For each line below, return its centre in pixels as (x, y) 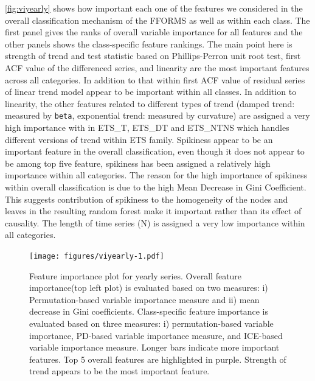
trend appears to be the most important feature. (119, 371)
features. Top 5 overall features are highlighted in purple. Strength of (158, 359)
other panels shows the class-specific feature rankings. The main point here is (149, 44)
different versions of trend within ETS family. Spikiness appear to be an (139, 139)
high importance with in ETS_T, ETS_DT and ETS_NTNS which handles (147, 127)
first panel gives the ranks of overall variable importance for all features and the (154, 32)
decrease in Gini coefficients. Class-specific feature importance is (149, 311)
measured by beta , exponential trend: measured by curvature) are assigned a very (157, 115)
